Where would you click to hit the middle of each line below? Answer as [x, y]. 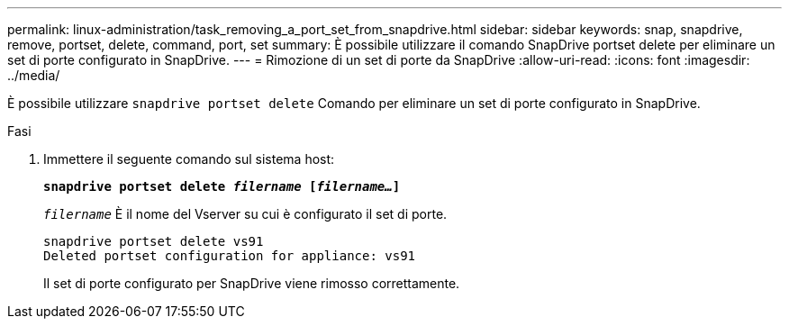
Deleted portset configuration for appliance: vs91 [230, 256]
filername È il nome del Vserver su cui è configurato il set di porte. [245, 214]
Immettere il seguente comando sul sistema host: [189, 159]
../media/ [34, 75]
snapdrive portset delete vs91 [154, 241]
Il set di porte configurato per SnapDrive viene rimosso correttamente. [252, 283]
